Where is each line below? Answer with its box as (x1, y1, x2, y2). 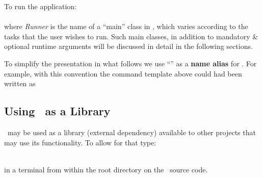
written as (4, 78, 36, 89)
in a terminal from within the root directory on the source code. (4, 164, 208, 174)
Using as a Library (4, 103, 111, 119)
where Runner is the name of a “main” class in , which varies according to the (4, 21, 248, 32)
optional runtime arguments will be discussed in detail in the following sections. (4, 41, 253, 52)
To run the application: (4, 1, 77, 11)
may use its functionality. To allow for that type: (4, 137, 156, 147)
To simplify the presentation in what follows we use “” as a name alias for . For (4, 58, 257, 68)
